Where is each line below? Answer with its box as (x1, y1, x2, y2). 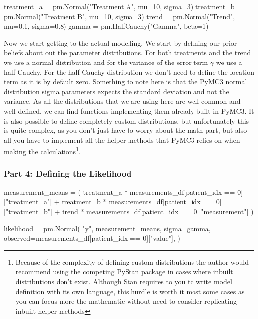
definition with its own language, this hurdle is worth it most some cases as (15, 286, 245, 296)
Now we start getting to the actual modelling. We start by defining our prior (4, 37, 237, 48)
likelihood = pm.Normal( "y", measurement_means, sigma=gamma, (4, 223, 211, 233)
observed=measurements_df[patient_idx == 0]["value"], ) (4, 233, 180, 243)
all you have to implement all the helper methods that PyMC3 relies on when (4, 134, 240, 145)
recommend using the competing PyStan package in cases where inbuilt (15, 266, 233, 277)
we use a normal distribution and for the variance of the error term (4, 57, 208, 67)
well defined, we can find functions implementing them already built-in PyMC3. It (4, 105, 254, 116)
